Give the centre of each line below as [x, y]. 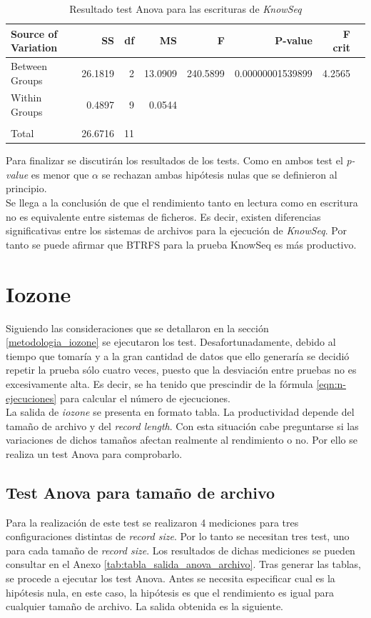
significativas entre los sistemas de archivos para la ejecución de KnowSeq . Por [176, 230]
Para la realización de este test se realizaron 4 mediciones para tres [152, 522]
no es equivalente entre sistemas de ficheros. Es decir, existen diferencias [163, 216]
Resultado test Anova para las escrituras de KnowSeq [185, 9]
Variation [34, 48]
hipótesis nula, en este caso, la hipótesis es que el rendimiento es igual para [170, 592]
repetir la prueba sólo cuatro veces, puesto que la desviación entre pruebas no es [181, 370]
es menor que [60, 174]
